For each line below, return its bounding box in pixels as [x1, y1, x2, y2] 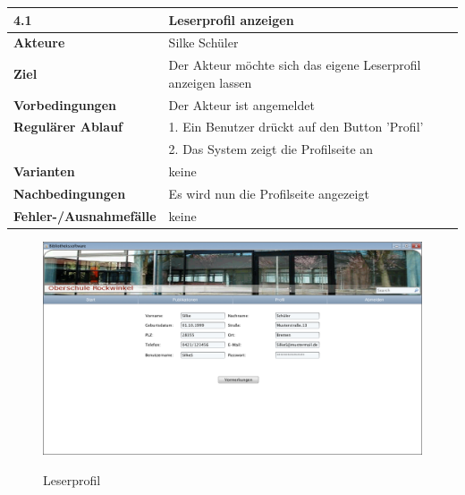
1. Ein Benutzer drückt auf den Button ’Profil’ [168, 117, 424, 136]
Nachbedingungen [13, 184, 126, 202]
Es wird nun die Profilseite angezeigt [168, 184, 369, 202]
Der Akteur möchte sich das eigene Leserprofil [168, 55, 421, 74]
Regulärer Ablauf [13, 117, 123, 136]
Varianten [13, 162, 75, 181]
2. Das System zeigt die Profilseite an [168, 140, 374, 158]
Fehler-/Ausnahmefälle [13, 206, 156, 225]
